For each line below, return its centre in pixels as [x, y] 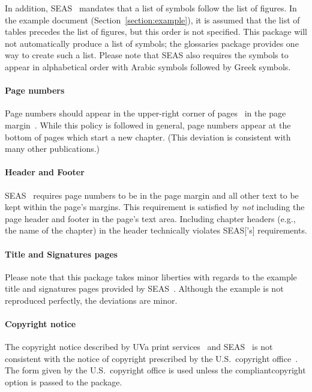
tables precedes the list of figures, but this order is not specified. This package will [156, 32]
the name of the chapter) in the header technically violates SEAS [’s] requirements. [156, 230]
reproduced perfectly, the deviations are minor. [91, 300]
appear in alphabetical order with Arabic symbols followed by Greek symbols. [148, 66]
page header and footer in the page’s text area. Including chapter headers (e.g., [150, 218]
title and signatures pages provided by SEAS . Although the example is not [144, 288]
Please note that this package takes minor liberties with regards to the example [151, 276]
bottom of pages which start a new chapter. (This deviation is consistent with [148, 137]
